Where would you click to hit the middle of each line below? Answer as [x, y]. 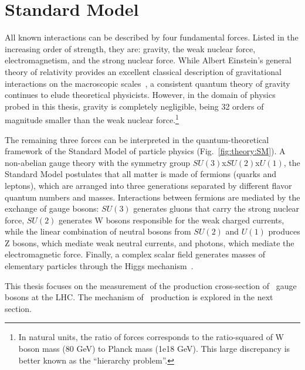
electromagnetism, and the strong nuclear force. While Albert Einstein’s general [148, 60]
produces [284, 231]
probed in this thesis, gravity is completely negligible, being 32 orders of [134, 106]
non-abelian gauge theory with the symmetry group [97, 162]
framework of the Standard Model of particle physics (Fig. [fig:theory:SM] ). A [145, 151]
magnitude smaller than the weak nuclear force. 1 [92, 119]
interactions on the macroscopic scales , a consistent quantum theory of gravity [148, 83]
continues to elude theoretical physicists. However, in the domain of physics [140, 95]
